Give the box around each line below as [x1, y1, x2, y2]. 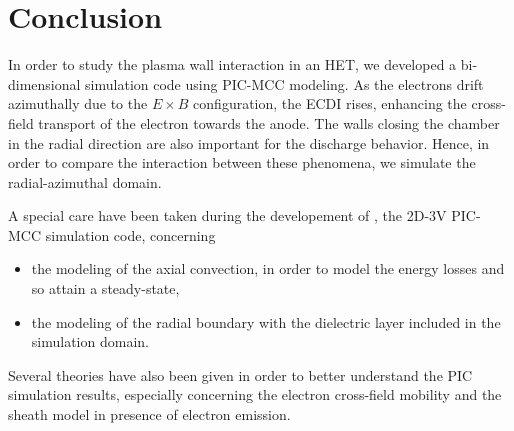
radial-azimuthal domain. [8, 171, 162, 192]
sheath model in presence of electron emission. [8, 404, 291, 425]
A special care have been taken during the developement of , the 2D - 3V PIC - [8, 205, 481, 226]
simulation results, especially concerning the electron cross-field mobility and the [8, 384, 502, 405]
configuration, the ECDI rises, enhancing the [193, 93, 467, 114]
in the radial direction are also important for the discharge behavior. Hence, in [8, 132, 490, 153]
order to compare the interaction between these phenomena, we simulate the [8, 152, 476, 173]
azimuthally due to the [8, 93, 148, 114]
